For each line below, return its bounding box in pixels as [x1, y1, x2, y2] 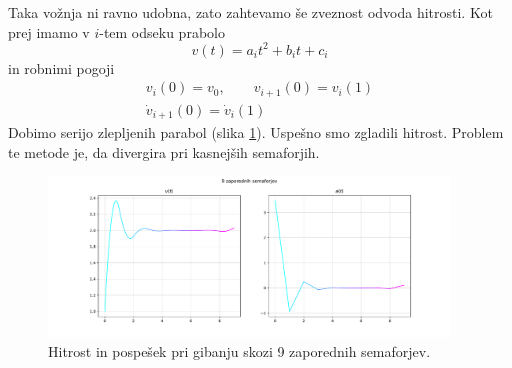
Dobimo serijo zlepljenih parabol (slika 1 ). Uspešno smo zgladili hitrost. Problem [8, 122, 504, 143]
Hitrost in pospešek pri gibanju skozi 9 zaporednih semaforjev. [48, 340, 431, 361]
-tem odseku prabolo [99, 21, 225, 42]
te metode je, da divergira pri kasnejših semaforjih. [8, 141, 320, 162]
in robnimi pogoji [8, 57, 115, 78]
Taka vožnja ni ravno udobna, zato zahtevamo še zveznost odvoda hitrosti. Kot [8, 2, 493, 22]
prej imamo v [8, 21, 90, 42]
